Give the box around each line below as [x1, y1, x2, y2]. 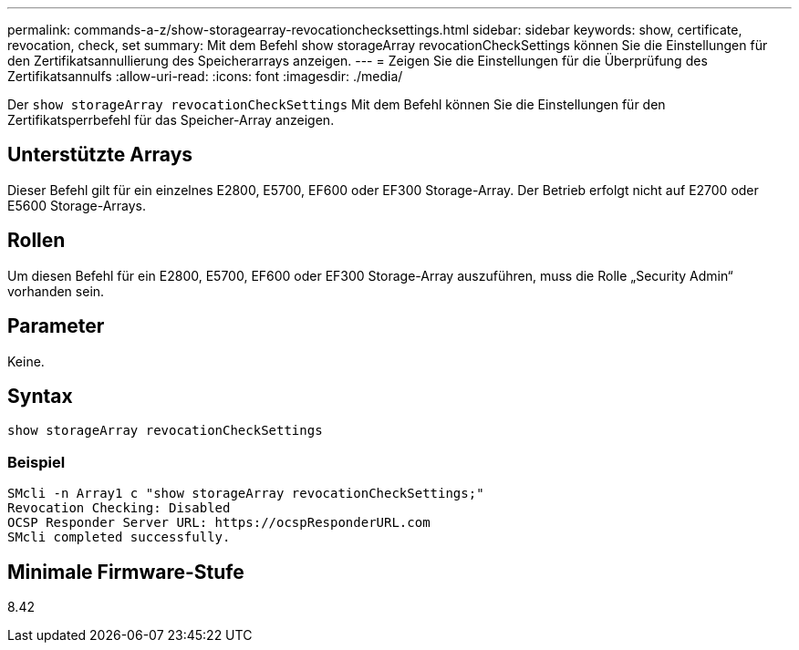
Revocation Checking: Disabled [7, 500, 231, 516]
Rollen [7, 229, 66, 253]
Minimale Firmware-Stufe [7, 560, 244, 583]
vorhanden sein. [7, 283, 105, 299]
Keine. [7, 353, 45, 369]
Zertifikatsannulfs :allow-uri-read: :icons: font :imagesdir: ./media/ [7, 68, 403, 84]
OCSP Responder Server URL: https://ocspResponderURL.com [7, 515, 431, 531]
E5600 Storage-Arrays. [7, 197, 147, 213]
